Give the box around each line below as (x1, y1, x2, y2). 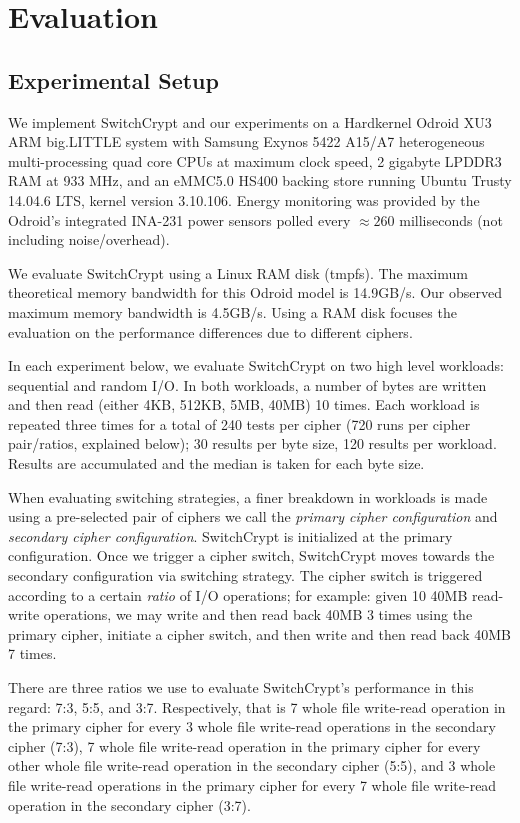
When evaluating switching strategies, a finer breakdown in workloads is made (8, 486, 488, 507)
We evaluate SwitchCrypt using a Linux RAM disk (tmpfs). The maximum (8, 262, 468, 283)
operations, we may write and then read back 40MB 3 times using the (43, 604, 473, 625)
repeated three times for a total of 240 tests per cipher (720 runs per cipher (8, 413, 471, 434)
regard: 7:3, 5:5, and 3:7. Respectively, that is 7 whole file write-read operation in (8, 696, 506, 717)
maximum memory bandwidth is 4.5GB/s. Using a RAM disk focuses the (8, 301, 457, 322)
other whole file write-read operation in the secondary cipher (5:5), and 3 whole (8, 755, 496, 776)
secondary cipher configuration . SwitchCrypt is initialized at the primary (8, 525, 453, 546)
